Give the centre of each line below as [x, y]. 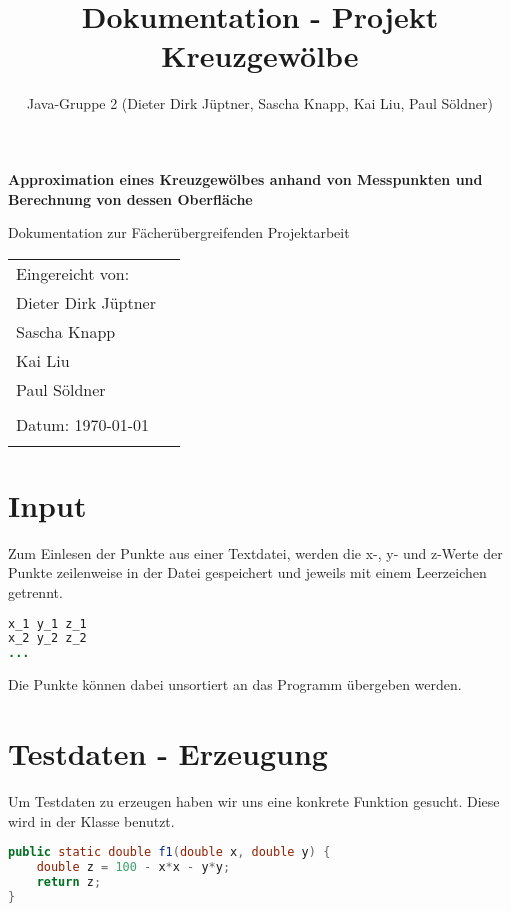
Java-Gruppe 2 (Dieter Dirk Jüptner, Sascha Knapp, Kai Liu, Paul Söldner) [260, 103]
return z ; [69, 881]
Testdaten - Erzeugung [168, 753]
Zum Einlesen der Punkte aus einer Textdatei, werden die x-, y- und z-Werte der [255, 552]
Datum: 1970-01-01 [83, 424]
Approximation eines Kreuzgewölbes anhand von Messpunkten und [245, 178]
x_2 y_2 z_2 [47, 638]
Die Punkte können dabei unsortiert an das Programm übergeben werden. [235, 684]
